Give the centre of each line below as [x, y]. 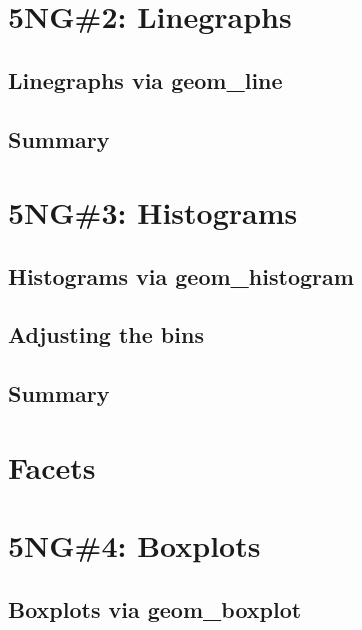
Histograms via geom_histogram [181, 275]
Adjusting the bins [106, 334]
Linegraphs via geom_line [145, 79]
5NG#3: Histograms [153, 212]
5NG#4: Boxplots [134, 545]
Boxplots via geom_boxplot [155, 608]
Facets [52, 466]
